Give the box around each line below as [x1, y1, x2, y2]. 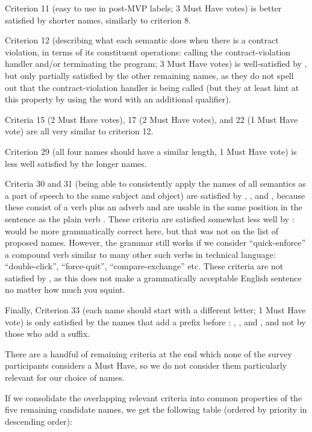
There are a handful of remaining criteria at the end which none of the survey [5, 347, 292, 360]
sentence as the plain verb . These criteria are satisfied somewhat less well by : [5, 212, 295, 225]
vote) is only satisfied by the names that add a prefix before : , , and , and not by [5, 315, 306, 328]
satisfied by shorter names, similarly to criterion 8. [5, 13, 191, 26]
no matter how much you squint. [5, 283, 125, 296]
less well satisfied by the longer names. [5, 157, 147, 169]
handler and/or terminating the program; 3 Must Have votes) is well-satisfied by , [5, 57, 307, 70]
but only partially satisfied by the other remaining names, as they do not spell [5, 69, 294, 81]
